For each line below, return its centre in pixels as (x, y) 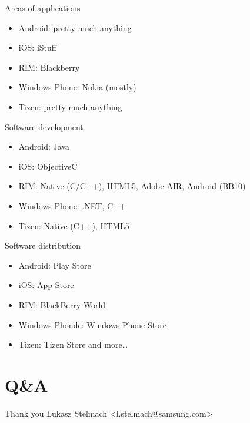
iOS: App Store (46, 285)
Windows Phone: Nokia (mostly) (77, 87)
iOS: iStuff (37, 47)
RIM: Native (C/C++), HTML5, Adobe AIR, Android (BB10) (132, 186)
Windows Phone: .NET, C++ (72, 205)
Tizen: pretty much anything (70, 106)
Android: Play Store (55, 265)
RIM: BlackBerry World (62, 304)
